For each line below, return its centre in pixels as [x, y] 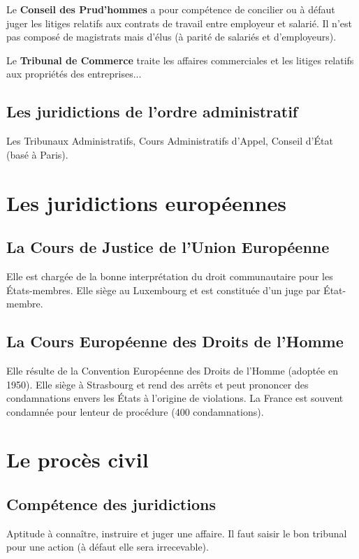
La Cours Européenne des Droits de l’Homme [175, 341]
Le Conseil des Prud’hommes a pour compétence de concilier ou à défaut [171, 9]
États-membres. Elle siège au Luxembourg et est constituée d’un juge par [163, 290]
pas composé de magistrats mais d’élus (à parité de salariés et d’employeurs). [171, 37]
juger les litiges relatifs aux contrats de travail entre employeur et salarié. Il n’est [179, 23]
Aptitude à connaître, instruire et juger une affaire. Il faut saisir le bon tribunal [177, 533]
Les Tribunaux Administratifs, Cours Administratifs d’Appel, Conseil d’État [170, 141]
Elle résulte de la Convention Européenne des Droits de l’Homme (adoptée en [172, 370]
